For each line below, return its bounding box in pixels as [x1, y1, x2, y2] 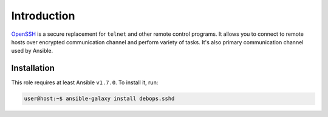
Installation [11, 63, 55, 73]
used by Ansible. [11, 47, 53, 55]
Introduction [11, 9, 75, 22]
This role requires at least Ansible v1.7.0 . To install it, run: [11, 79, 159, 86]
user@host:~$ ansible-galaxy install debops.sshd [24, 95, 175, 102]
